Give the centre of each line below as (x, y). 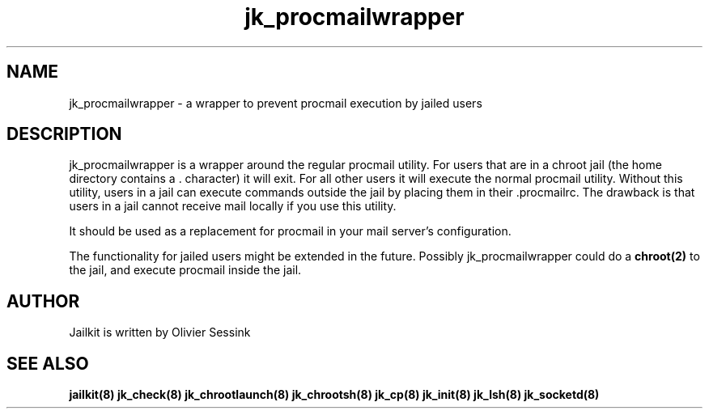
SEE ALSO (48, 363)
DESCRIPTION (64, 134)
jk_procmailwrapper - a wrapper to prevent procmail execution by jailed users (276, 103)
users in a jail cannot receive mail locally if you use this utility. (233, 206)
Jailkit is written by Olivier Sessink (160, 332)
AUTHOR (43, 301)
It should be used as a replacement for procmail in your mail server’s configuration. (290, 231)
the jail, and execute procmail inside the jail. (185, 270)
